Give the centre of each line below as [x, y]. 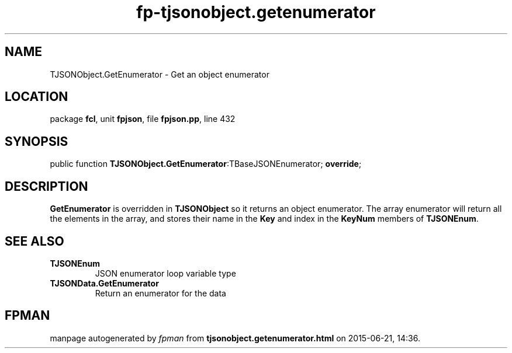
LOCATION [37, 97]
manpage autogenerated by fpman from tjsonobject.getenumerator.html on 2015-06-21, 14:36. [235, 338]
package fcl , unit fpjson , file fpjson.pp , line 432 [143, 119]
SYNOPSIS [37, 141]
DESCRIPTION [46, 186]
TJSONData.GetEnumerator [104, 283]
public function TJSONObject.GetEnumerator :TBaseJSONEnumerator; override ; [206, 164]
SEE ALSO [34, 241]
